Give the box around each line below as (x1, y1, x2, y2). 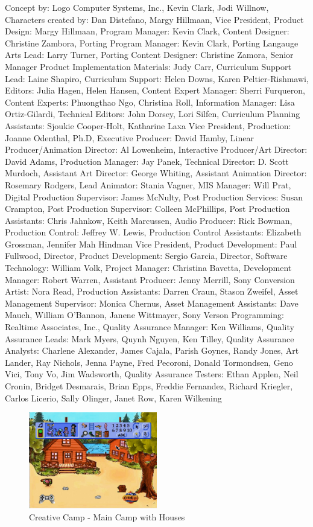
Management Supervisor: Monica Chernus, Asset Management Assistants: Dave (5, 296, 299, 309)
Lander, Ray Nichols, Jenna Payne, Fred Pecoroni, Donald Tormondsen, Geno (5, 356, 293, 368)
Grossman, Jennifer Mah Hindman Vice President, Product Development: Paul (5, 237, 297, 250)
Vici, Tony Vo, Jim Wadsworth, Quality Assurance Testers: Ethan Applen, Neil (5, 368, 299, 380)
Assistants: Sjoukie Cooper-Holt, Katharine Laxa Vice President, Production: (5, 119, 291, 132)
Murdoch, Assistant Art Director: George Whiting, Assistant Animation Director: (5, 167, 307, 179)
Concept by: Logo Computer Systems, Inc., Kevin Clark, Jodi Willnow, (5, 1, 269, 13)
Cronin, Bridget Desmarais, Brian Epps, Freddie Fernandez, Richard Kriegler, (5, 380, 293, 392)
